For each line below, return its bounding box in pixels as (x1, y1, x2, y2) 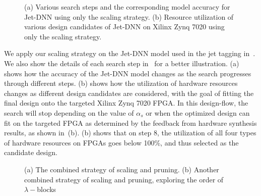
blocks (37, 184, 56, 194)
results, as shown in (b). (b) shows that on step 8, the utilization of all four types (4, 127, 256, 138)
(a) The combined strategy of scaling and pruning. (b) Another (24, 164, 219, 174)
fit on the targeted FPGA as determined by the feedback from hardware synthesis (4, 117, 257, 128)
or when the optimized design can (146, 107, 250, 118)
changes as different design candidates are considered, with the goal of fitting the (4, 87, 254, 98)
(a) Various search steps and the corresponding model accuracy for (24, 2, 230, 12)
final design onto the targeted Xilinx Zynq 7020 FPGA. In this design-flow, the (4, 97, 248, 108)
